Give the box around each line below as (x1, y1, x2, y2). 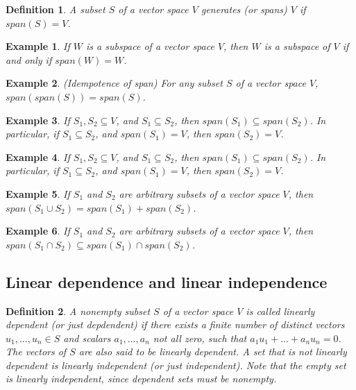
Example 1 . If (6, 39, 70, 53)
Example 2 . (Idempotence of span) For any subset (6, 76, 223, 90)
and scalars (63, 330, 111, 345)
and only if (6, 52, 52, 67)
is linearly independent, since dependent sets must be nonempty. (6, 371, 277, 386)
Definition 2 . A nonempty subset (6, 303, 151, 318)
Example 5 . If (6, 186, 70, 201)
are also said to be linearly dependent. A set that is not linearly (78, 344, 347, 359)
